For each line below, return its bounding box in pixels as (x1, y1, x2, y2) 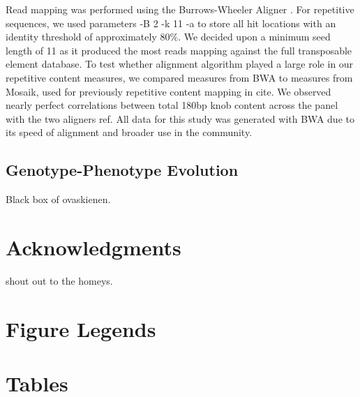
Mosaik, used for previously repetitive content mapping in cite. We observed (6, 84, 331, 98)
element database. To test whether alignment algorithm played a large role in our (6, 57, 354, 71)
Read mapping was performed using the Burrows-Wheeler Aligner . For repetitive (6, 2, 354, 16)
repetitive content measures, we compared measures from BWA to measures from (6, 70, 353, 84)
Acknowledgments (6, 232, 181, 261)
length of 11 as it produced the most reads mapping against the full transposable (6, 43, 352, 57)
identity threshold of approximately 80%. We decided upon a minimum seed (6, 29, 331, 44)
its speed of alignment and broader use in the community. (6, 125, 253, 140)
